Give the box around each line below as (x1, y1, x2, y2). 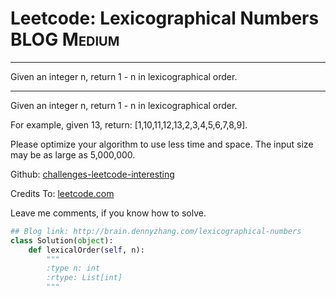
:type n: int (46, 263, 101, 274)
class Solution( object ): (10, 235, 114, 246)
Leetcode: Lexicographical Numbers (10, 7, 320, 30)
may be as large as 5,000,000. (10, 148, 136, 161)
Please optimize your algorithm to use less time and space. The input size (10, 138, 314, 150)
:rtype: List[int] (46, 273, 123, 283)
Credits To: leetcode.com (10, 187, 115, 199)
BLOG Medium (10, 28, 120, 51)
